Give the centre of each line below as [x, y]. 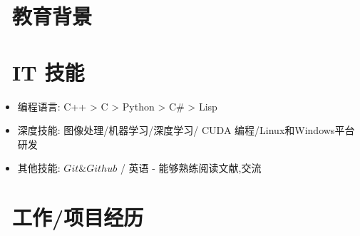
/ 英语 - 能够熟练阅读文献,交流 [191, 168]
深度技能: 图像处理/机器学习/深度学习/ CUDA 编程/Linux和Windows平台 [186, 130]
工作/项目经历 [78, 217]
